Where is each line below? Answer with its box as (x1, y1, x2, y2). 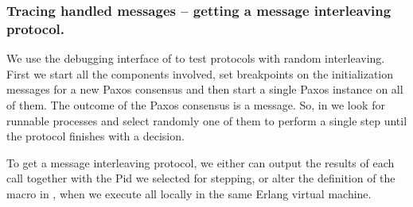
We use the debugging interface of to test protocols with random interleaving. (6, 50, 385, 67)
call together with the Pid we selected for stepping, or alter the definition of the (6, 170, 395, 186)
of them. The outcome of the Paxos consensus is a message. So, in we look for (6, 96, 385, 113)
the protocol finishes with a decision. (6, 128, 185, 144)
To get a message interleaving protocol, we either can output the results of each (6, 154, 395, 171)
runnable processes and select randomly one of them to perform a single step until (6, 112, 407, 128)
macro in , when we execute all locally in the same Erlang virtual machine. (6, 185, 372, 201)
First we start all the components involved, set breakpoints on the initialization (6, 65, 394, 82)
